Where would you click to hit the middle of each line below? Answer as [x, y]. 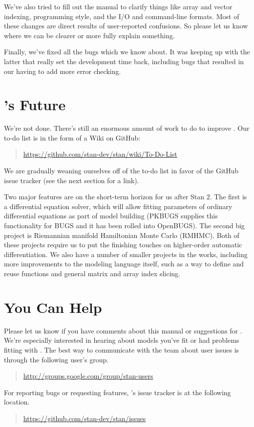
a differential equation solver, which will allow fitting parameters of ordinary [118, 206]
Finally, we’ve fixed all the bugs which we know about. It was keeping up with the [127, 52]
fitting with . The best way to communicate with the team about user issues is [122, 349]
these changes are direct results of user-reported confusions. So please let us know [126, 26]
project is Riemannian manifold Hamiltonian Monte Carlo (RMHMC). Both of [122, 235]
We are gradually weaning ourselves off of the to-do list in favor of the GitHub [121, 171]
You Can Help [53, 307]
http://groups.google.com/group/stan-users [88, 376]
